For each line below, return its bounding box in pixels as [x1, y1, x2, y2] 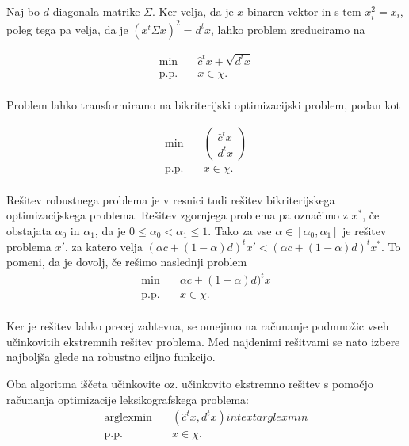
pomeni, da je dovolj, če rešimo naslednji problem [6, 253, 247, 270]
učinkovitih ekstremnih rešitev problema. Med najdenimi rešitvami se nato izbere [6, 333, 400, 349]
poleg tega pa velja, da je [6, 21, 128, 37]
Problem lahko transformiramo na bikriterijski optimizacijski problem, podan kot [6, 97, 400, 113]
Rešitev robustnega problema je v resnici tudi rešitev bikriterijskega [6, 191, 335, 208]
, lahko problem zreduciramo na [211, 21, 365, 37]
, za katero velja [64, 238, 143, 254]
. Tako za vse [208, 222, 272, 238]
